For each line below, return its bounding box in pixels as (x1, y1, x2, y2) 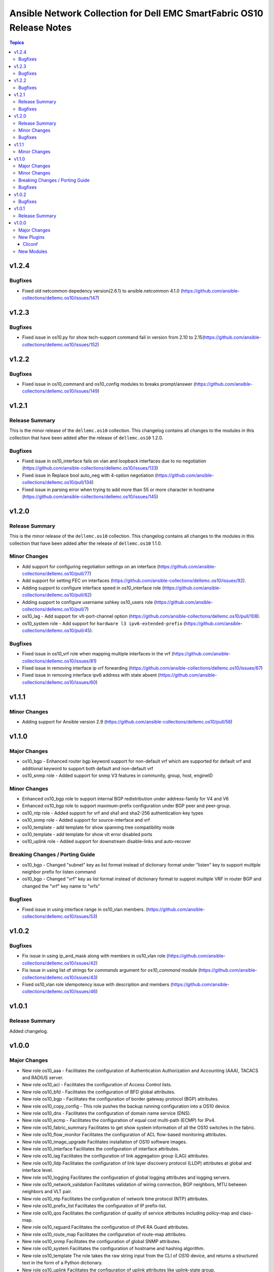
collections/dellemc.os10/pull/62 (22, 592, 90, 598)
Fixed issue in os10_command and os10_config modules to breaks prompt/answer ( (22, 381, 195, 387)
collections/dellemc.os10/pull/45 (22, 627, 90, 633)
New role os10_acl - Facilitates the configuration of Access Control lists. (22, 1082, 172, 1088)
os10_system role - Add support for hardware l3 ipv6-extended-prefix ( (22, 620, 185, 626)
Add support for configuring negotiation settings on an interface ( (22, 563, 159, 569)
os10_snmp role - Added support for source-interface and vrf (22, 817, 150, 823)
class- (240, 1210, 253, 1216)
